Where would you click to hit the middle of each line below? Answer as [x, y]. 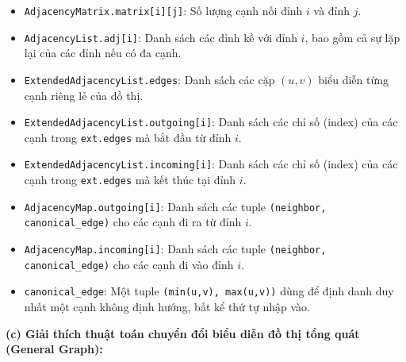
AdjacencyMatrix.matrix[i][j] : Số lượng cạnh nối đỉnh [163, 10]
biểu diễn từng [353, 79]
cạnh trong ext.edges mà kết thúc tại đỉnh [130, 180]
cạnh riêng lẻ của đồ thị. [84, 95]
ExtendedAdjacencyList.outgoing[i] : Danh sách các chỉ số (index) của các [211, 122]
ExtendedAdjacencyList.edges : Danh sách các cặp [149, 79]
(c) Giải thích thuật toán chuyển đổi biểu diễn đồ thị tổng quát [183, 333]
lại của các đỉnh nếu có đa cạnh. [103, 53]
